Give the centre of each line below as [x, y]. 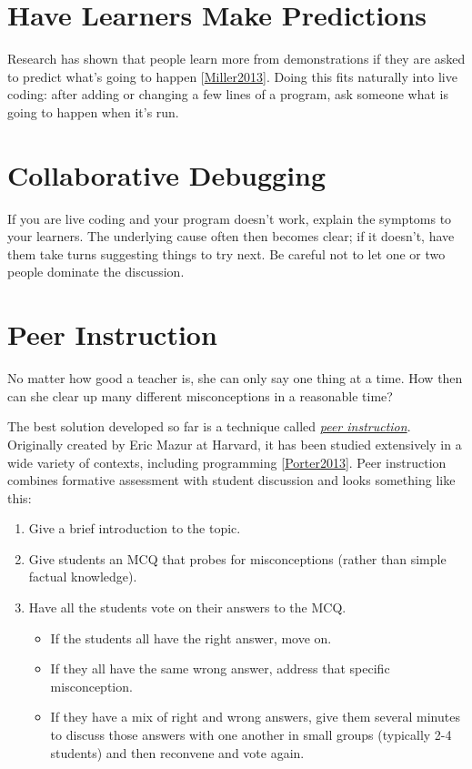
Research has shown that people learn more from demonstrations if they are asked [236, 59]
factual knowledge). [83, 577]
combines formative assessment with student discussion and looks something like [231, 480]
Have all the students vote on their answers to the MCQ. [187, 607]
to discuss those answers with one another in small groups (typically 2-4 [251, 735]
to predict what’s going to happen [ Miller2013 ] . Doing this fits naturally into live [232, 76]
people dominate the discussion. [96, 272]
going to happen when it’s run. [93, 111]
